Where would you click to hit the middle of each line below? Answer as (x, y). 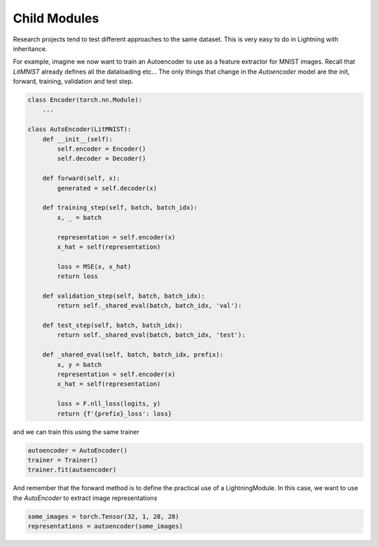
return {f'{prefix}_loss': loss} (114, 414)
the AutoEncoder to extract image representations (85, 498)
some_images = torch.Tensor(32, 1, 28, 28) (104, 516)
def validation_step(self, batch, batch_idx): (124, 296)
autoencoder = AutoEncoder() (78, 450)
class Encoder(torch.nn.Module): (85, 100)
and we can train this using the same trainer (76, 431)
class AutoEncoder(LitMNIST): (79, 129)
